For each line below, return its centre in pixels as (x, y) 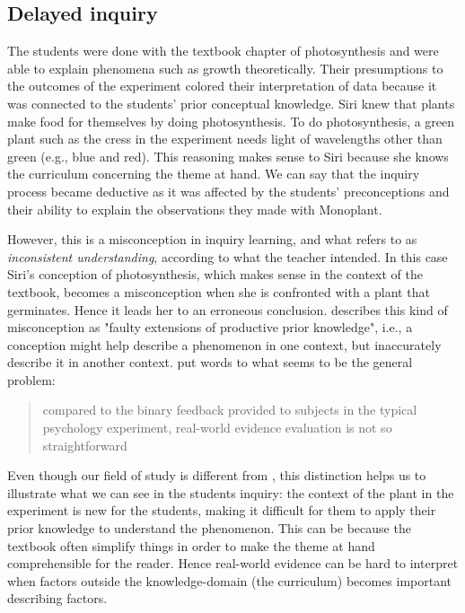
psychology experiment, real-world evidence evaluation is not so (217, 428)
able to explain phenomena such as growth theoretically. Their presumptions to (225, 68)
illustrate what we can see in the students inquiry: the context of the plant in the (231, 492)
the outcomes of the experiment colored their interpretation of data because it (222, 86)
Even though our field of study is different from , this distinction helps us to (217, 475)
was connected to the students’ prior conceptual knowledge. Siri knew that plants (231, 103)
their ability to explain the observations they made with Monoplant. (195, 209)
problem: (31, 379)
